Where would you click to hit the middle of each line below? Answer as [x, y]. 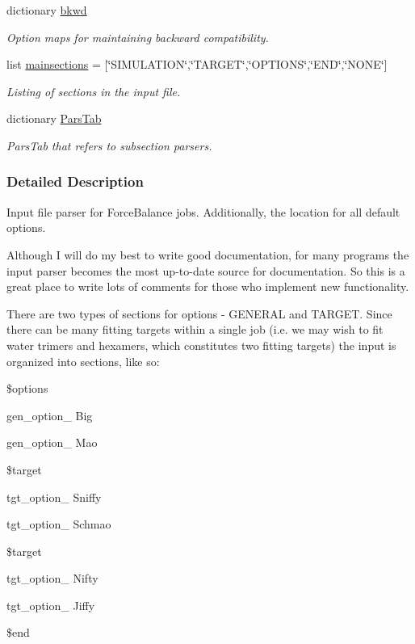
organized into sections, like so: [83, 361]
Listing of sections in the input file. [94, 91]
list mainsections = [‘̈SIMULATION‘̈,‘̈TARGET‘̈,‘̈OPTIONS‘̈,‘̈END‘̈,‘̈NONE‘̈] [197, 64]
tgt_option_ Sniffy [54, 497]
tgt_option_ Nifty [52, 578]
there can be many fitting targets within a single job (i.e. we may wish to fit [195, 329]
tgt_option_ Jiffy [51, 605]
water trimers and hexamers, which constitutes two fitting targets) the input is [201, 345]
